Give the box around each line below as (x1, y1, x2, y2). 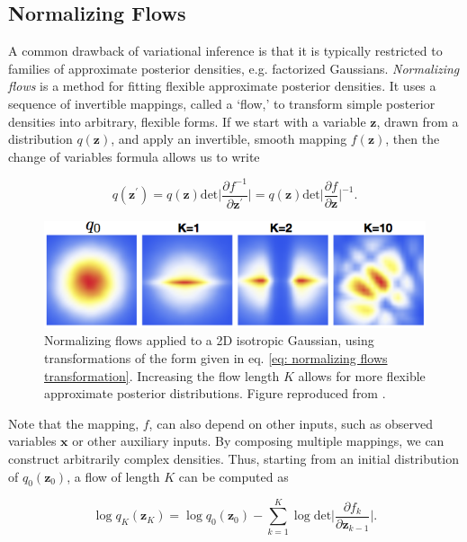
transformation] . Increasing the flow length (44, 366, 280, 385)
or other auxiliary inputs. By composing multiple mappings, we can (72, 431, 445, 450)
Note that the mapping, (8, 413, 139, 432)
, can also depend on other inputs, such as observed (148, 413, 434, 432)
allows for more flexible (298, 366, 426, 385)
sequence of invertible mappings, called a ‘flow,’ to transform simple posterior (8, 93, 436, 112)
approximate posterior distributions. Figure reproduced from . (44, 384, 386, 403)
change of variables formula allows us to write (8, 147, 260, 165)
